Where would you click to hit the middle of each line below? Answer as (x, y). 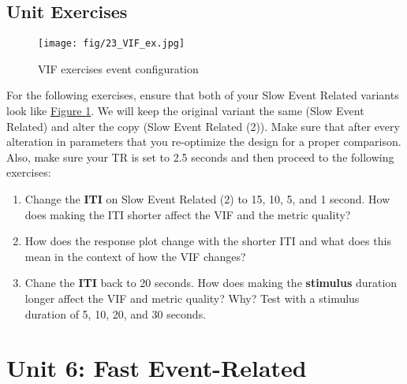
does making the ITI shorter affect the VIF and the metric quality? (188, 214)
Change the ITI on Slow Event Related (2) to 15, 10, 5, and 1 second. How (207, 199)
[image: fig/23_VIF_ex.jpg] (112, 44)
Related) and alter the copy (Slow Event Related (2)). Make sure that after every (203, 126)
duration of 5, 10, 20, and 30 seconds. (116, 313)
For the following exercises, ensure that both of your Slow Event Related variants (203, 95)
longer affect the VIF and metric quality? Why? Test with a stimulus (192, 298)
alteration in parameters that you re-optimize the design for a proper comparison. (204, 142)
